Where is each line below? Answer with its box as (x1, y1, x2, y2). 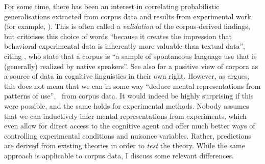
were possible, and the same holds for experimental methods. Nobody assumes (4, 100, 249, 111)
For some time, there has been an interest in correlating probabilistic (4, 1, 220, 11)
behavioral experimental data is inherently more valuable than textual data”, (4, 41, 245, 51)
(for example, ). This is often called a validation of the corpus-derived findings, (4, 21, 250, 31)
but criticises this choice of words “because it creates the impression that (4, 30, 232, 41)
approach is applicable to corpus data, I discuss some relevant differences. (4, 150, 234, 160)
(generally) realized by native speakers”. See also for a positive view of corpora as (4, 60, 258, 71)
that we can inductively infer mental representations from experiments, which (4, 110, 247, 121)
